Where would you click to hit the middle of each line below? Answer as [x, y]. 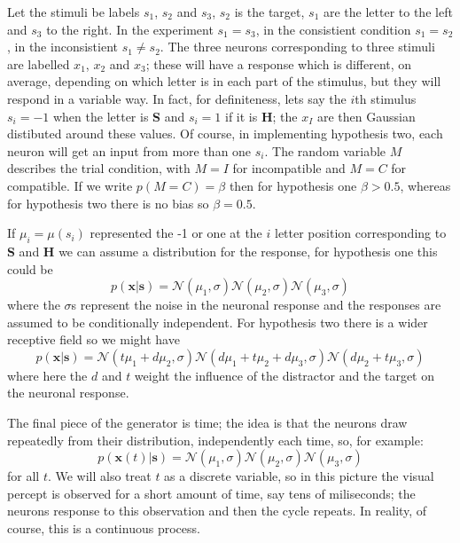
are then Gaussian [366, 116]
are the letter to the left [388, 12]
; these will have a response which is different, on [279, 63]
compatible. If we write [70, 185]
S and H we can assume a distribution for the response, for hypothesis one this [222, 251]
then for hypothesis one [293, 185]
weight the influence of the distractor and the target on [285, 375]
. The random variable [325, 150]
